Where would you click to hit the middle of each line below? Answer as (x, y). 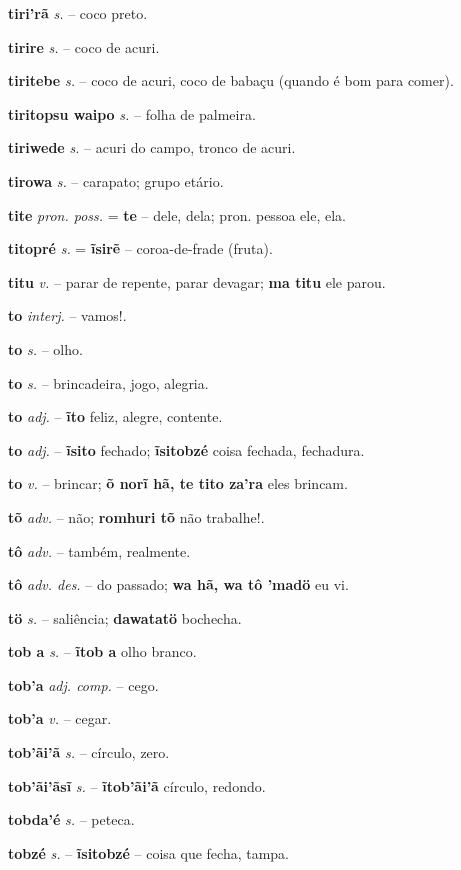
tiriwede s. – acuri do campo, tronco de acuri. (152, 147)
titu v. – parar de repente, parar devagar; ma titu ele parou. (197, 281)
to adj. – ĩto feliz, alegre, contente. (115, 416)
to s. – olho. (45, 348)
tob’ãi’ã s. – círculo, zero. (89, 752)
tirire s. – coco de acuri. (84, 46)
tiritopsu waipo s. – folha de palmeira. (132, 113)
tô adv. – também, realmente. (99, 550)
